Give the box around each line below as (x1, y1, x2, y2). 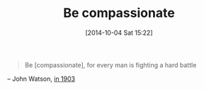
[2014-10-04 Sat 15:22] (84, 28, 153, 37)
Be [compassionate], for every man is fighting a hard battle (24, 60, 197, 69)
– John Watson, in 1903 (7, 74, 76, 83)
